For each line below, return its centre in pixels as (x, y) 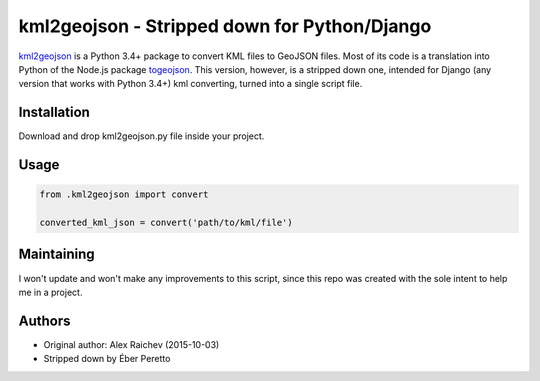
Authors (44, 320)
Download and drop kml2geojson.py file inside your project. (141, 136)
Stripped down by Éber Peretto (107, 359)
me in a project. (50, 292)
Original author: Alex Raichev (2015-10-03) (131, 344)
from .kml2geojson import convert (124, 194)
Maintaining (56, 254)
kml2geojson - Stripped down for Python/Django (225, 26)
